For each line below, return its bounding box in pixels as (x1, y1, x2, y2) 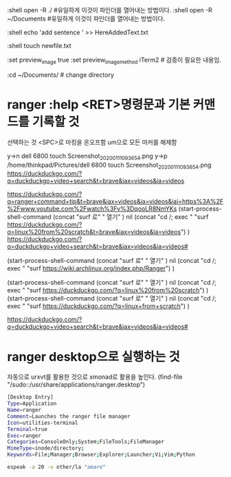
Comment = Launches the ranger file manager (7, 412, 131, 420)
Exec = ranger (7, 432, 41, 439)
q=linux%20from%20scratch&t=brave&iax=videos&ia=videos (7, 228, 181, 236)
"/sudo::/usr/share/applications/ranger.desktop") (7, 380, 146, 389)
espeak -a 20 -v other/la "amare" (7, 464, 107, 471)
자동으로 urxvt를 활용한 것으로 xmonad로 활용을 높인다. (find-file (7, 373, 183, 381)
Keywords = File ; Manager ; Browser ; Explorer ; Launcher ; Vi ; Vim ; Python (7, 452, 195, 458)
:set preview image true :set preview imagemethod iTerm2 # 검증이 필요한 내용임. (7, 56, 221, 65)
